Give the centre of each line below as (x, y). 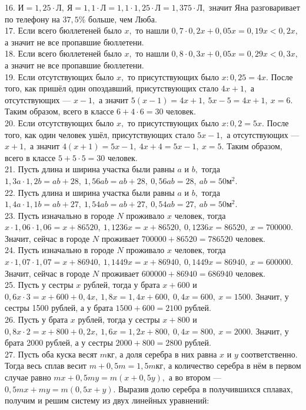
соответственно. (269, 354)
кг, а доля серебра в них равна (162, 354)
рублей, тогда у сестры (119, 319)
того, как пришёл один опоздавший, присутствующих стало (112, 88)
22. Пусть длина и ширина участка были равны (90, 192)
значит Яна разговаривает (254, 7)
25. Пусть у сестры (39, 285)
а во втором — (195, 377)
